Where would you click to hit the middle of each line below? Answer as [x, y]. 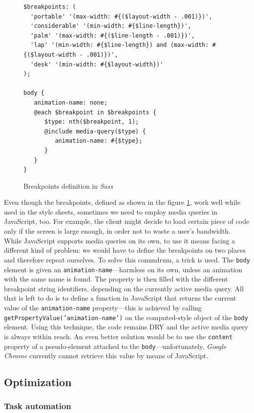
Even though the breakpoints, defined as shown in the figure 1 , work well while [122, 202]
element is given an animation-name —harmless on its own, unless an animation [123, 269]
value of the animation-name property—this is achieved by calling [103, 307]
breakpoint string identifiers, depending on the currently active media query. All [124, 288]
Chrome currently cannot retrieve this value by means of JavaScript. [106, 356]
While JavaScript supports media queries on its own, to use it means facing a [120, 240]
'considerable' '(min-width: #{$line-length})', [111, 26]
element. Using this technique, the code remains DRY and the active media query [126, 327]
